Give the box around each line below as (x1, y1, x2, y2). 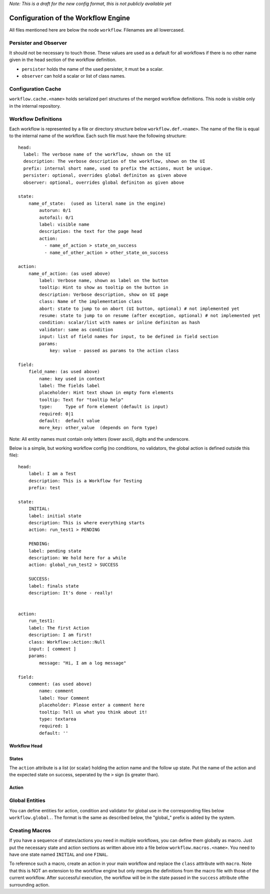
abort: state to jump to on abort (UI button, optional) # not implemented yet (39, 306, 240, 312)
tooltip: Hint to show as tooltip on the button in (39, 284, 168, 290)
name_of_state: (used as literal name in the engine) (28, 200, 166, 206)
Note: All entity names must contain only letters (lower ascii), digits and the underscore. (9, 436, 190, 442)
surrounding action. (9, 881, 50, 887)
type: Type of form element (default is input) (39, 404, 168, 410)
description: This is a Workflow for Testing (28, 478, 142, 483)
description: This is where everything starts (28, 520, 145, 525)
